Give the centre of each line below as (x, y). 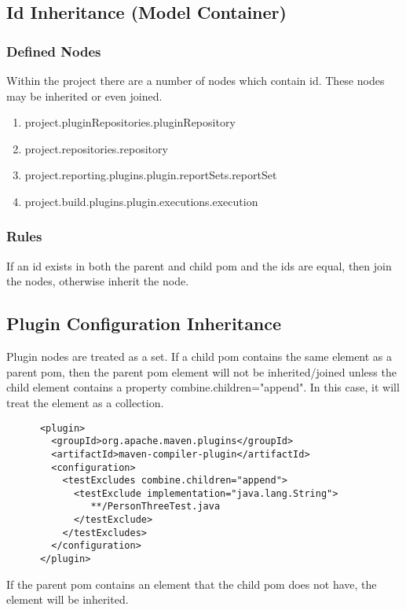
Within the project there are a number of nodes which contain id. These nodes (196, 80)
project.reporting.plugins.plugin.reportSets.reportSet (151, 175)
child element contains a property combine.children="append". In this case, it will (203, 387)
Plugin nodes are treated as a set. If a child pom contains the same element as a (199, 356)
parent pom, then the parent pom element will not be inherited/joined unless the (201, 371)
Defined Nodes (54, 51)
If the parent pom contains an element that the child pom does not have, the (192, 584)
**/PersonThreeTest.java (155, 507)
